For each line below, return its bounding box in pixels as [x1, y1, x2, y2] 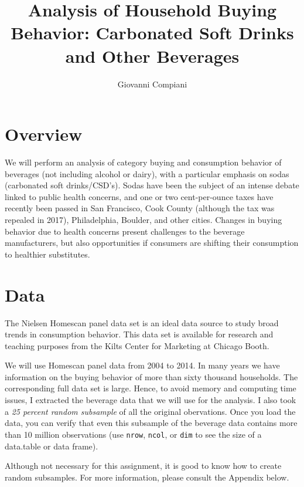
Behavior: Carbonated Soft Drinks [11, 21, 294, 45]
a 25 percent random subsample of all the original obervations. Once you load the [5, 405, 296, 417]
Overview [5, 122, 83, 146]
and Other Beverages [65, 43, 240, 67]
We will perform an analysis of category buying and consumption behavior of [5, 156, 282, 168]
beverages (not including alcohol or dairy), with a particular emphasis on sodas [5, 167, 289, 180]
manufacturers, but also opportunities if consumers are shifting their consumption [5, 236, 299, 249]
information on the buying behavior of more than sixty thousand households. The [5, 370, 298, 383]
